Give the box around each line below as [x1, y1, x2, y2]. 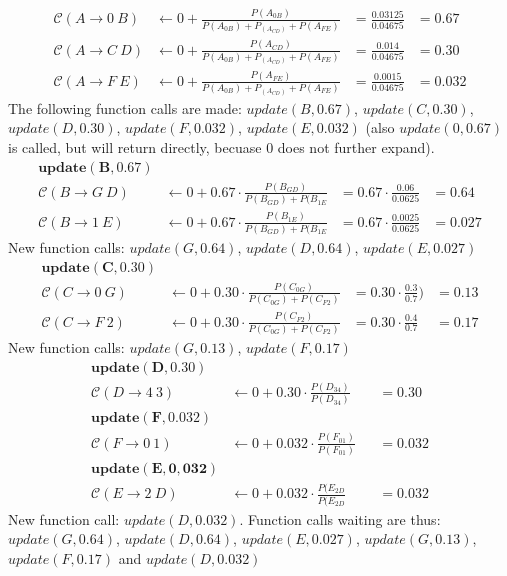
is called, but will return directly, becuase [8, 136, 262, 157]
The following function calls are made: [8, 97, 242, 118]
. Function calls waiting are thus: [239, 508, 441, 529]
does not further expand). [277, 136, 435, 157]
